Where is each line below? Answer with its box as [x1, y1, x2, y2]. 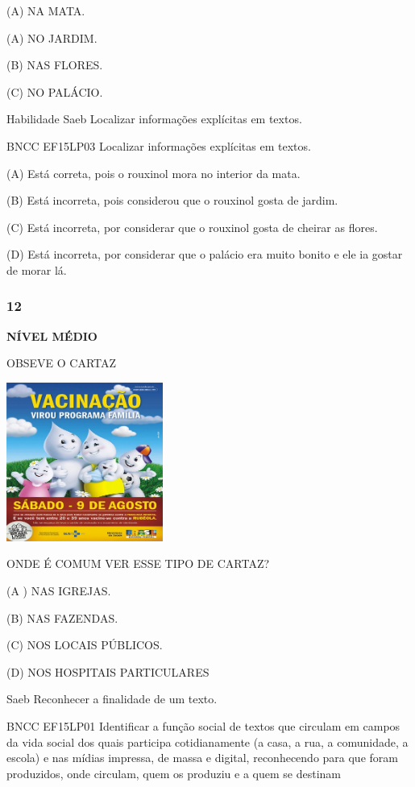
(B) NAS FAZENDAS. [6, 609, 118, 626]
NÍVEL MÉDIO [6, 327, 98, 344]
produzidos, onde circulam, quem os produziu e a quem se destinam [6, 764, 341, 781]
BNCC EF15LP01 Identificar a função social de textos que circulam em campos [6, 717, 400, 734]
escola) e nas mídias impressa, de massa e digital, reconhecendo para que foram [6, 749, 398, 766]
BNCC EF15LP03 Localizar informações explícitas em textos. [6, 137, 311, 154]
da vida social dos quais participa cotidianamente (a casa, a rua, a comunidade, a [6, 733, 409, 750]
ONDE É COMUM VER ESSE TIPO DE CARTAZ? [6, 555, 270, 572]
